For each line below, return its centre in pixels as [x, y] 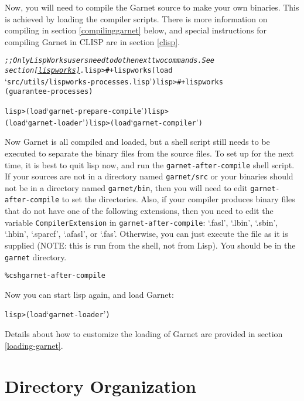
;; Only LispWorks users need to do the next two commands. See [110, 61]
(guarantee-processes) [49, 92]
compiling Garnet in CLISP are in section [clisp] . [93, 41]
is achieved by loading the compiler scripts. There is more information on [136, 18]
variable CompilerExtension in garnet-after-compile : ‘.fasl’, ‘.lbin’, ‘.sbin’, [141, 222]
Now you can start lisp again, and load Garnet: [89, 294]
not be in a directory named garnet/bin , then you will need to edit [126, 187]
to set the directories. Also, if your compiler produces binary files [178, 199]
